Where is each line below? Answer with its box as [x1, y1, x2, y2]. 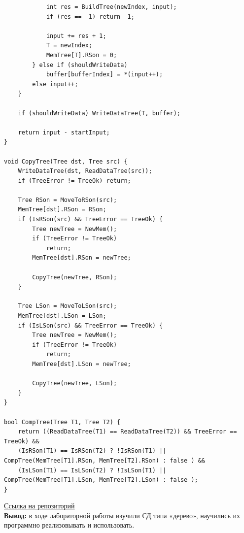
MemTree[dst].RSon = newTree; [32, 254, 131, 262]
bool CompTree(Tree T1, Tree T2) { [4, 418, 121, 426]
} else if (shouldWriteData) [32, 61, 128, 68]
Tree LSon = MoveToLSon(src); [18, 302, 117, 310]
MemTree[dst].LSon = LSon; [18, 312, 106, 319]
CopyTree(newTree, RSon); [32, 273, 117, 281]
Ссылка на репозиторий [4, 500, 75, 511]
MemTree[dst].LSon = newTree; [32, 360, 131, 367]
